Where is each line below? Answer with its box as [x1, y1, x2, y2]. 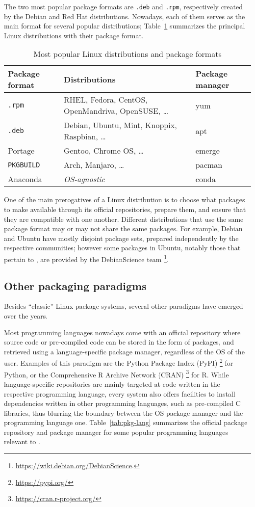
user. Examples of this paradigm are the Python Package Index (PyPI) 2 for [4, 356, 233, 368]
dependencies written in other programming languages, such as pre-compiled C [4, 398, 241, 408]
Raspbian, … [64, 131, 106, 142]
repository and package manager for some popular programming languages [4, 427, 229, 437]
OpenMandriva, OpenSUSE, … [64, 105, 169, 117]
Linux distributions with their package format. [4, 30, 144, 40]
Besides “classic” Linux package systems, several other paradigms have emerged [4, 301, 243, 311]
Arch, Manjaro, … [64, 159, 124, 171]
